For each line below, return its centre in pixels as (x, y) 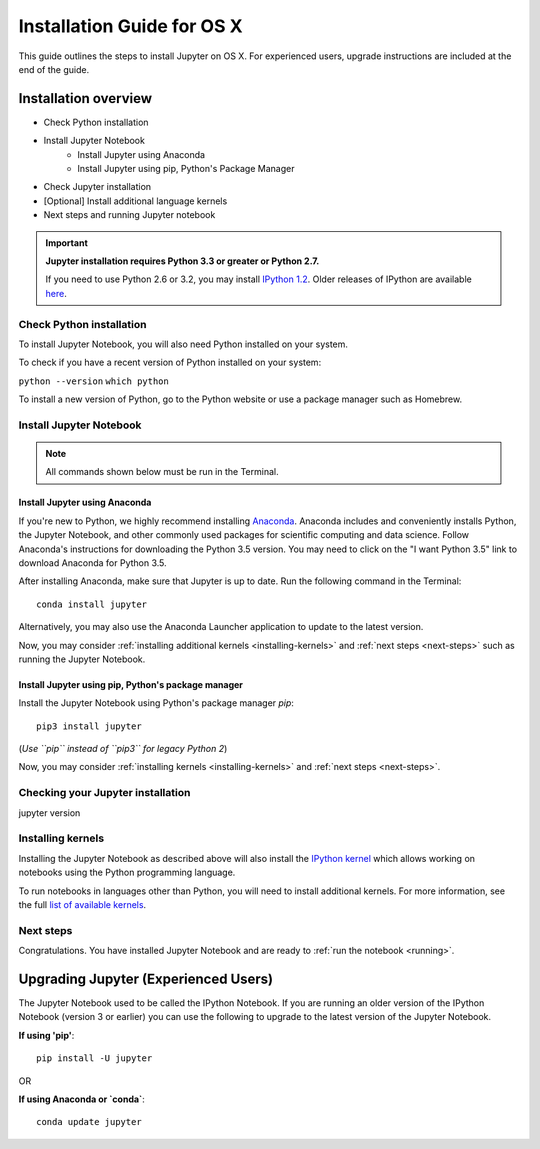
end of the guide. (54, 69)
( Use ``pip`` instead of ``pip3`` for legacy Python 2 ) (123, 749)
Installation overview (85, 98)
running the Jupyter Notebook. (82, 659)
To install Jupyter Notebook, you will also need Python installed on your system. (183, 344)
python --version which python (93, 381)
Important (67, 242)
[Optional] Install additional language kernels (135, 201)
